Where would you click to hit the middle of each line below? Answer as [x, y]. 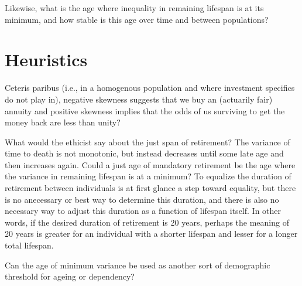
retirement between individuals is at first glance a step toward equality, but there [150, 188]
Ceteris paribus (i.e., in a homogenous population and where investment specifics [150, 88]
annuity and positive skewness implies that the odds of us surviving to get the [145, 110]
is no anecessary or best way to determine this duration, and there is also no [142, 199]
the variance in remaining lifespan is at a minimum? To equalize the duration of [148, 176]
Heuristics [46, 59]
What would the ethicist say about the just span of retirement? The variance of [147, 142]
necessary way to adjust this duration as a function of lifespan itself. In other [143, 211]
